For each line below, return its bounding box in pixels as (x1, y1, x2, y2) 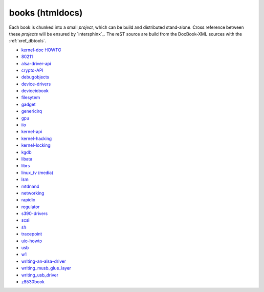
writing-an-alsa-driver (21, 258, 66, 264)
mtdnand (21, 183, 40, 189)
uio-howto (21, 238, 43, 244)
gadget (21, 101, 36, 107)
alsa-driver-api (21, 60, 51, 66)
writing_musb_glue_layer (21, 265, 71, 271)
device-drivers (21, 81, 51, 87)
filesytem (21, 95, 40, 100)
